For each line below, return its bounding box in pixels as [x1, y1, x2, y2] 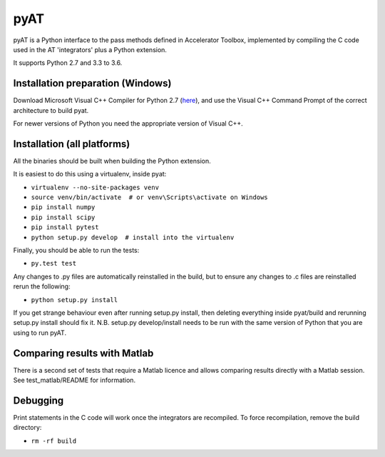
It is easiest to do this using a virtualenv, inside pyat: [13, 170, 167, 179]
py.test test [31, 259, 77, 268]
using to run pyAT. [13, 328, 67, 337]
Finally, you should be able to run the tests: [13, 246, 140, 255]
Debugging [13, 394, 64, 406]
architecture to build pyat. [13, 106, 89, 114]
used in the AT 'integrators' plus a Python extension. [13, 45, 168, 54]
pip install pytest [31, 224, 99, 231]
